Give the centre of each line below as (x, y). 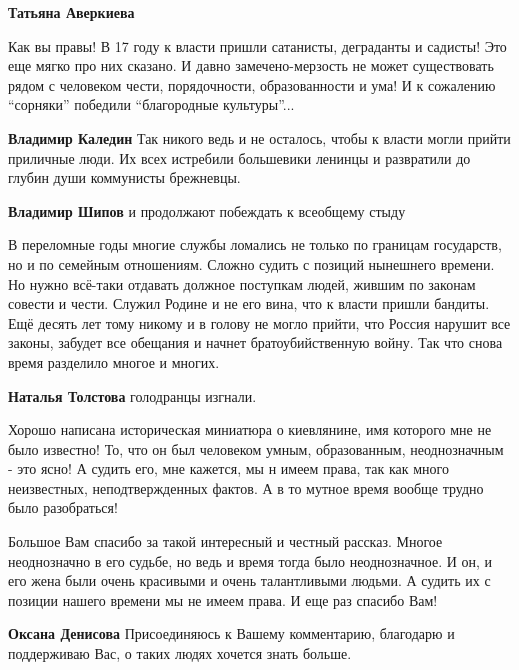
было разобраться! (63, 507)
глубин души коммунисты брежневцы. (124, 177)
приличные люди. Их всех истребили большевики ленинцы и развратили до (239, 157)
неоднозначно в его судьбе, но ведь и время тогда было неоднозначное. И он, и (250, 560)
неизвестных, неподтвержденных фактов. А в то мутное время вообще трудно (246, 487)
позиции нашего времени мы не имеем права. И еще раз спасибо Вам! (223, 599)
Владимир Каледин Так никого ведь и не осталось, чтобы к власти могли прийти (259, 137)
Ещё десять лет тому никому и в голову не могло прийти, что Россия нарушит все (259, 322)
